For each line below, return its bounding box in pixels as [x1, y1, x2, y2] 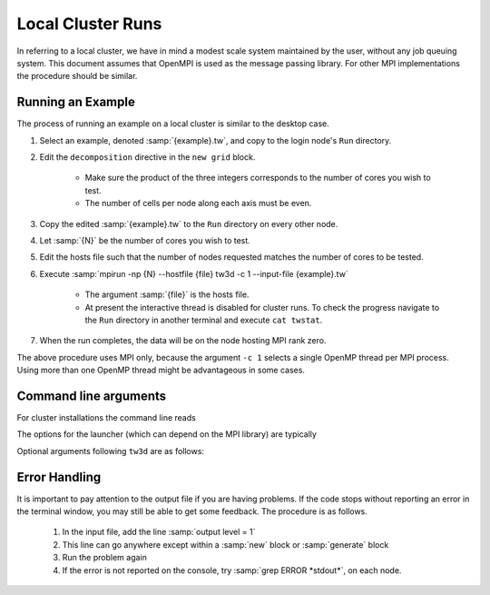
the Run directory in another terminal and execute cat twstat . [84, 314, 323, 325]
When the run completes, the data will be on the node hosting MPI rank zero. [39, 335, 327, 346]
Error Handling [16, 469, 102, 485]
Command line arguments [16, 388, 167, 403]
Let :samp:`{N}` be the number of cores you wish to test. [39, 234, 251, 245]
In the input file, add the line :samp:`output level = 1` [62, 527, 256, 538]
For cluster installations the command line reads [16, 412, 197, 422]
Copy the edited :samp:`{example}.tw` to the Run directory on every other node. [39, 218, 338, 229]
